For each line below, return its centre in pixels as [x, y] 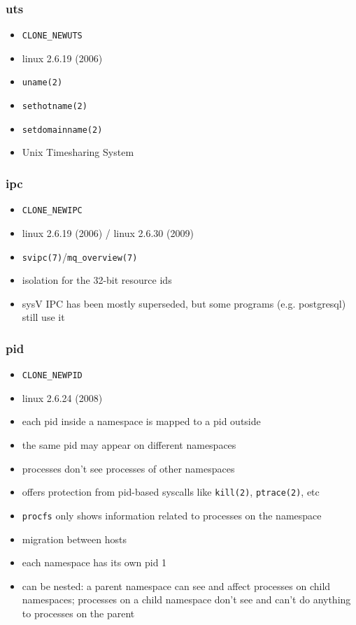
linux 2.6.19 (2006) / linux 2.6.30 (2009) [108, 232]
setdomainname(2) [62, 130]
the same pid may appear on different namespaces [129, 445]
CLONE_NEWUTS [52, 36]
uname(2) [42, 83]
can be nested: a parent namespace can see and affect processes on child [176, 586]
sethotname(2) [55, 107]
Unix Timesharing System [78, 152]
